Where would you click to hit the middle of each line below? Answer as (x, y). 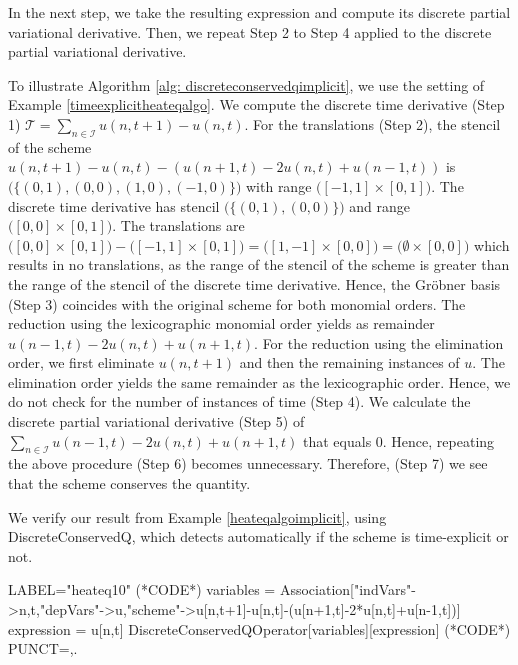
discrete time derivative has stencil (114, 205)
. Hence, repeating (438, 440)
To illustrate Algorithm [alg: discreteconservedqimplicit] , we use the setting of (246, 84)
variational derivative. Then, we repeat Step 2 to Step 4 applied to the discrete (250, 31)
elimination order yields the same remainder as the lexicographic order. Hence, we (259, 381)
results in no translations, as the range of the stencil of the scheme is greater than (259, 264)
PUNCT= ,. (43, 648)
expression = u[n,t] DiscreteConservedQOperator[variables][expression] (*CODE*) (259, 628)
